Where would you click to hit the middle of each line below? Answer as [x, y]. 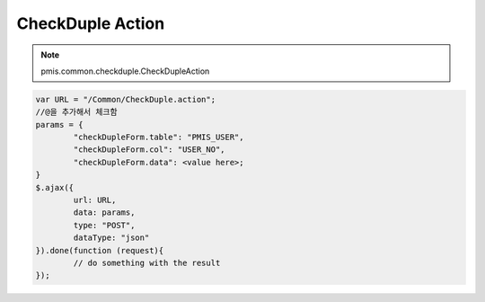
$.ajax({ [55, 187]
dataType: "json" [111, 238]
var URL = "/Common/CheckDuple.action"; [125, 99]
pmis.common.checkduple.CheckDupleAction [125, 71]
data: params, [104, 213]
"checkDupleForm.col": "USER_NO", [149, 150]
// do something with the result [147, 263]
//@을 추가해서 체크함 [76, 112]
